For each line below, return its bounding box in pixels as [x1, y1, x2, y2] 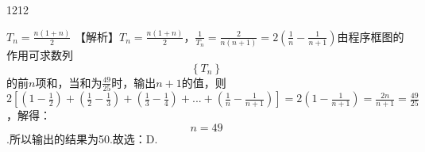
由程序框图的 [337, 28, 404, 44]
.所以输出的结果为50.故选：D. [6, 130, 158, 146]
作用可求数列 [6, 47, 73, 63]
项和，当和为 [35, 74, 102, 90]
